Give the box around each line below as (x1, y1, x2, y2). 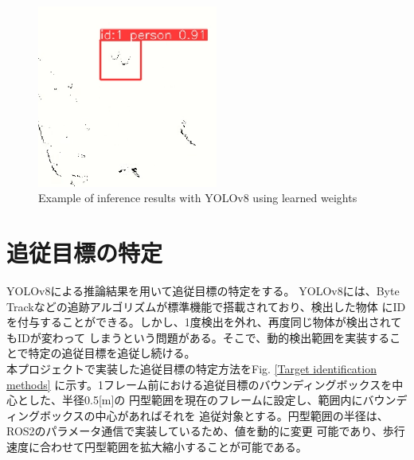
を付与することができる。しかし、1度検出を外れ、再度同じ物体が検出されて (6, 314, 402, 330)
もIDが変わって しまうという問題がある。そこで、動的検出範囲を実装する (6, 329, 390, 345)
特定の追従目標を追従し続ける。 (28, 345, 196, 361)
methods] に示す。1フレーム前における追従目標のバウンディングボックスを (6, 376, 393, 392)
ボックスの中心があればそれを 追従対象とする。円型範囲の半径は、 (39, 407, 389, 423)
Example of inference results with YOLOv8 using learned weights (38, 189, 357, 206)
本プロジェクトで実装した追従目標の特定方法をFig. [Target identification (6, 361, 377, 377)
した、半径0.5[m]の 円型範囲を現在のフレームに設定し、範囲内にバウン (28, 392, 396, 408)
